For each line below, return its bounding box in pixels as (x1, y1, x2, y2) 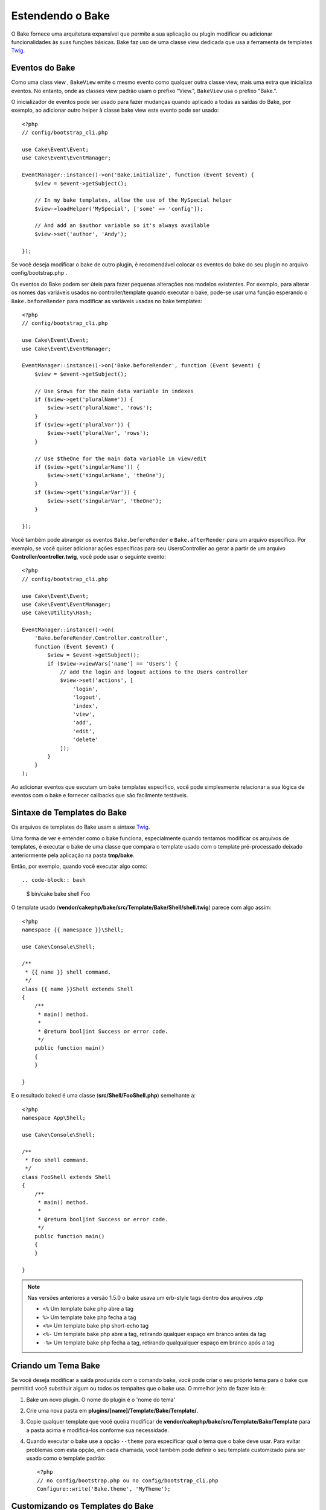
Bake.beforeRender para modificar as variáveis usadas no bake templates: (11, 297, 202, 304)
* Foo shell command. (25, 1157, 89, 1164)
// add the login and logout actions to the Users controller (60, 669, 248, 676)
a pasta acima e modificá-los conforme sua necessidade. (26, 1426, 169, 1434)
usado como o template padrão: (26, 1454, 106, 1462)
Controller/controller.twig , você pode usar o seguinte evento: (11, 553, 166, 560)
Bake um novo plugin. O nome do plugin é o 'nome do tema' (26, 1396, 176, 1403)
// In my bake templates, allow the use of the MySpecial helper (34, 197, 232, 204)
